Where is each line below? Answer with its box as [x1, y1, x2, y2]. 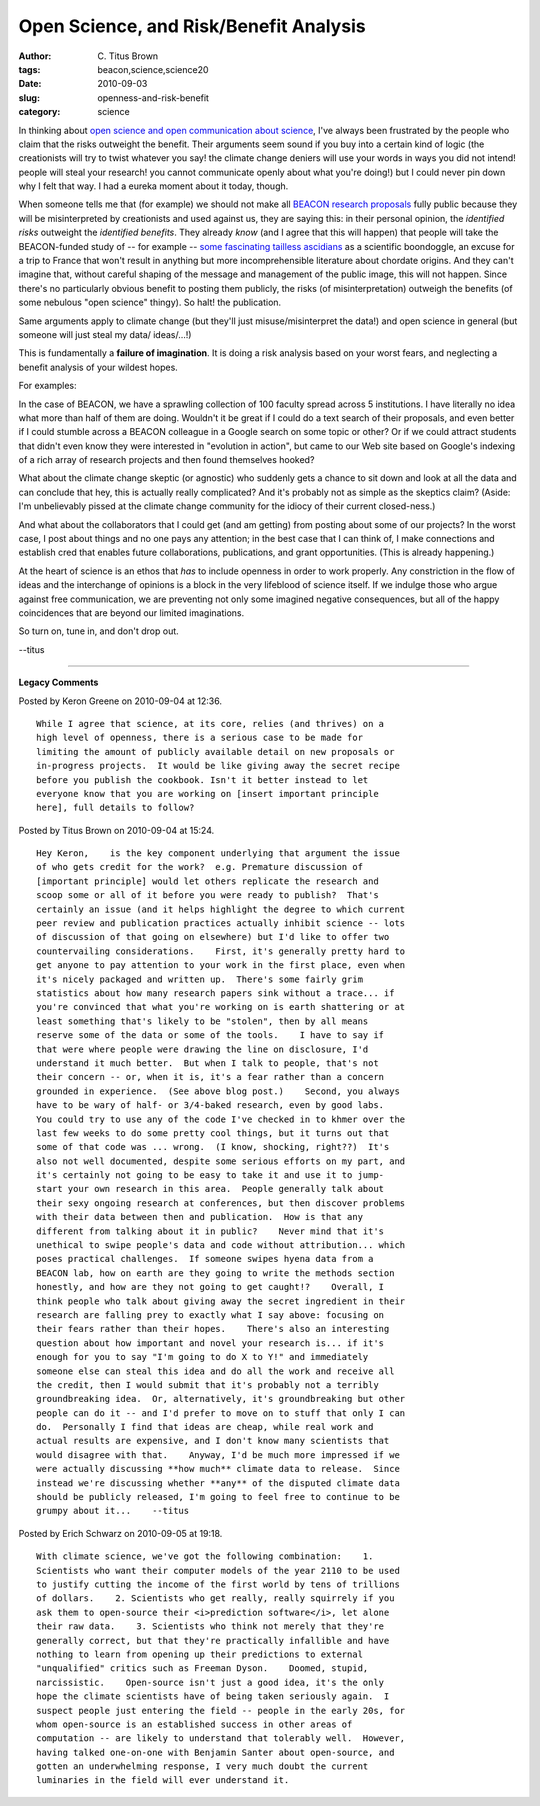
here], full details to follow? [36, 802, 195, 814]
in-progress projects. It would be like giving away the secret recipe [36, 760, 400, 772]
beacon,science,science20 [97, 63, 209, 75]
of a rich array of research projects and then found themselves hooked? [18, 454, 315, 466]
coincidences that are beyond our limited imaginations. [18, 607, 245, 619]
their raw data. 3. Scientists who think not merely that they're [36, 1621, 385, 1632]
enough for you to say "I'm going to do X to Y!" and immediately [36, 1351, 369, 1363]
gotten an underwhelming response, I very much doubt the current [36, 1761, 369, 1772]
